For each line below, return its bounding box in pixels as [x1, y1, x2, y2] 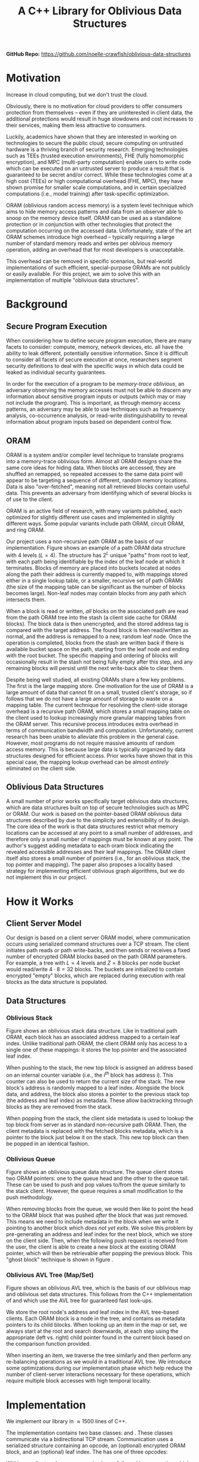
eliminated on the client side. [6, 764, 77, 772]
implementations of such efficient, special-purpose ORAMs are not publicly [6, 264, 191, 271]
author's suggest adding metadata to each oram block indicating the [6, 842, 174, 849]
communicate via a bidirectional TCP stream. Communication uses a [6, 1436, 173, 1443]
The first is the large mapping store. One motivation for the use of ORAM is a [6, 682, 194, 689]
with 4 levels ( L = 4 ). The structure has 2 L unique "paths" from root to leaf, [6, 550, 189, 559]
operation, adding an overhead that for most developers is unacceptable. [6, 246, 185, 253]
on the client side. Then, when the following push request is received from [6, 1237, 188, 1244]
